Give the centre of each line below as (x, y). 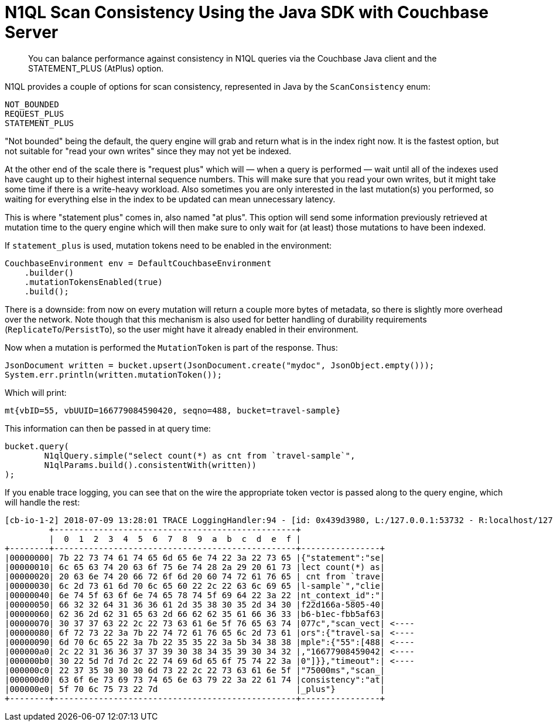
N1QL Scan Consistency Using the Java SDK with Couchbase (247, 12)
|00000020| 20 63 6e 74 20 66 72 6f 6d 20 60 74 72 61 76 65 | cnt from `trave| (195, 576)
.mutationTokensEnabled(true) (93, 282)
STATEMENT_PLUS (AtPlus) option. (96, 68)
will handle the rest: (42, 502)
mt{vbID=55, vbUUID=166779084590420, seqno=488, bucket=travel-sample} (173, 410)
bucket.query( (37, 446)
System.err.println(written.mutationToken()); (113, 374)
